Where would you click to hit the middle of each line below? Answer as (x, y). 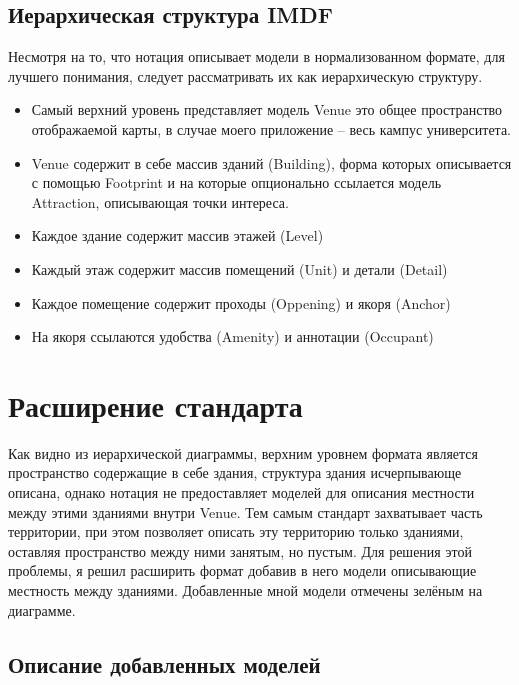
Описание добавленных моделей (164, 663)
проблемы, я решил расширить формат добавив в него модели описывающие (242, 570)
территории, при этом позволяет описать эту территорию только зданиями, (236, 531)
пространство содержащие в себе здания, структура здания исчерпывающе (235, 472)
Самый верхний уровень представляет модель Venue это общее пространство (267, 109)
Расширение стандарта (155, 404)
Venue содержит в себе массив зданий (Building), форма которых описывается (271, 162)
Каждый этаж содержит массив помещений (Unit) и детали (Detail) (239, 268)
